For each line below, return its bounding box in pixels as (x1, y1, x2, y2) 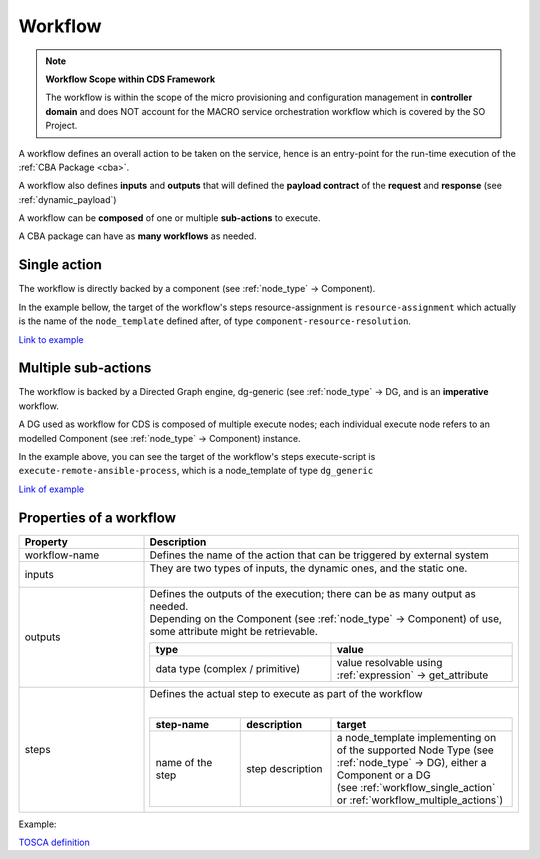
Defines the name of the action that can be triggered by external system (149, 548, 489, 562)
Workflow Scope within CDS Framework (45, 73, 216, 85)
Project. (45, 120, 78, 132)
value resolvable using (336, 655, 443, 669)
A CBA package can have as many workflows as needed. (18, 230, 257, 242)
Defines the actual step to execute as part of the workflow (149, 686, 424, 700)
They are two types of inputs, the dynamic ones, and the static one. (149, 561, 468, 575)
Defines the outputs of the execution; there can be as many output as (149, 586, 477, 600)
